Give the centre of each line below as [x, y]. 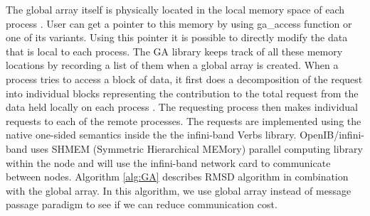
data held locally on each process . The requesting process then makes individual [182, 107]
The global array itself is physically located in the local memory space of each [175, 9]
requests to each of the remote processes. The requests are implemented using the [184, 120]
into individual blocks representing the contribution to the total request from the [182, 93]
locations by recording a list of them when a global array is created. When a [172, 65]
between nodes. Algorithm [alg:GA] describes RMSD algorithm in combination [177, 177]
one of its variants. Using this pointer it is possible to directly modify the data [177, 37]
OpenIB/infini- [332, 135]
